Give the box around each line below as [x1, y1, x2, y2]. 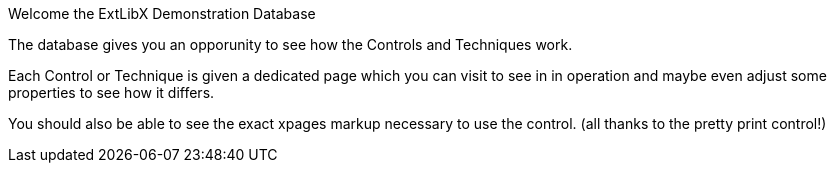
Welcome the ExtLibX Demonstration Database [8, 5, 316, 22]
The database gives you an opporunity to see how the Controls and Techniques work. [8, 36, 573, 53]
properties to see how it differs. [8, 84, 215, 101]
